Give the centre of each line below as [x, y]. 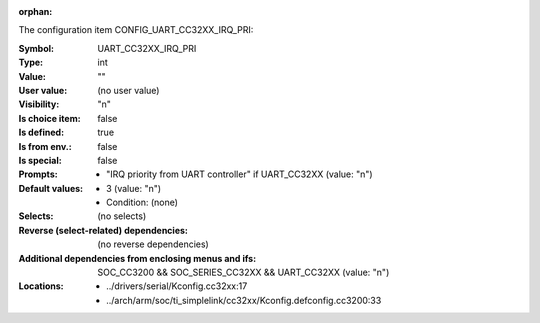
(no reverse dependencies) [153, 244]
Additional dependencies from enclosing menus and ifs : [137, 258]
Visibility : [39, 104]
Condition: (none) [142, 202]
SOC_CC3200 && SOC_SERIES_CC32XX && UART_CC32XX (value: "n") [243, 272]
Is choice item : [49, 118]
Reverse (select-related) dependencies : [103, 230]
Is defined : [41, 132]
